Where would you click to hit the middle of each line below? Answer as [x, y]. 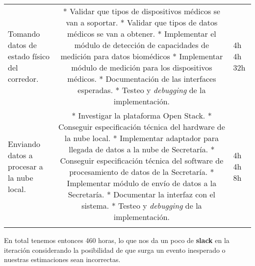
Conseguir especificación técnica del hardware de [141, 127]
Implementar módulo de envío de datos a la [142, 183]
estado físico [29, 56]
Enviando [24, 144]
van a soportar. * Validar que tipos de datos [142, 22]
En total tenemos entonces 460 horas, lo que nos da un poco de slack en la [117, 240]
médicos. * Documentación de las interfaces [142, 79]
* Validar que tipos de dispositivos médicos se [141, 11]
